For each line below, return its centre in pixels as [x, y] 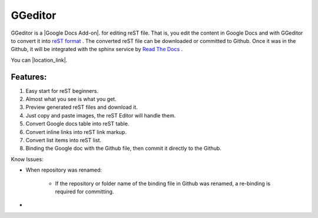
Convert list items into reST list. [64, 140]
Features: [29, 77]
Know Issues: [27, 159]
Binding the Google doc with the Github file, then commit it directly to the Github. [124, 148]
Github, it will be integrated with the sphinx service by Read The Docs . [97, 49]
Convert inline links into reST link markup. [76, 132]
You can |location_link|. [39, 60]
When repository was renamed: [64, 170]
